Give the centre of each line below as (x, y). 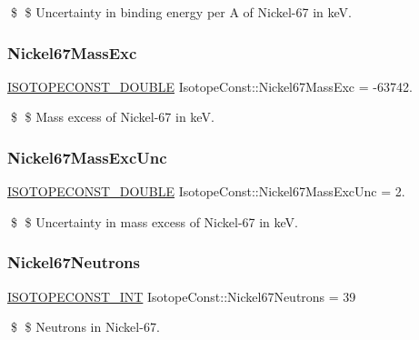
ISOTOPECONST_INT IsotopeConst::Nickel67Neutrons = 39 (182, 296)
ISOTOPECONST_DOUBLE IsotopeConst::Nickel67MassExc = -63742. (210, 86)
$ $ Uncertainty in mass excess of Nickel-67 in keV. (155, 221)
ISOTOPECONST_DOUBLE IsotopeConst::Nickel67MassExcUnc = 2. (206, 191)
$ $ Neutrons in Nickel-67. (85, 327)
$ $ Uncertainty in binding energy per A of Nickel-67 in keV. (181, 12)
